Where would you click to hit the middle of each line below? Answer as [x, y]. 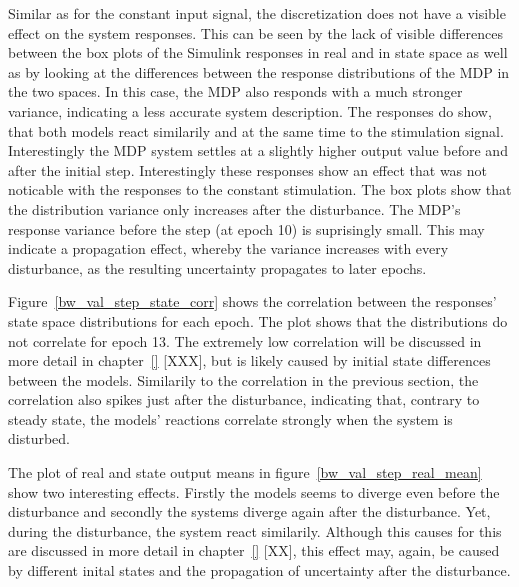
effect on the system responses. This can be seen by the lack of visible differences [255, 32]
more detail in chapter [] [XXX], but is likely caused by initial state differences [249, 360]
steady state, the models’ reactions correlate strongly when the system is [230, 418]
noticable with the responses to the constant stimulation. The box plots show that [260, 189]
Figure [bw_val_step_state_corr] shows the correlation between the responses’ [252, 301]
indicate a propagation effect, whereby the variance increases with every [228, 248]
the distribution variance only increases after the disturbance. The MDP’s [234, 208]
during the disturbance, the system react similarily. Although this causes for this [255, 530]
